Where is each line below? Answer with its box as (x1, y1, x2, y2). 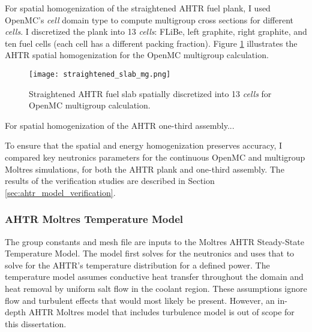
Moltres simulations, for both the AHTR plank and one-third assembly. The (5, 162, 284, 175)
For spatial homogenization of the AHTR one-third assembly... (5, 119, 235, 131)
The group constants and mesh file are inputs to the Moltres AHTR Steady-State (5, 235, 304, 248)
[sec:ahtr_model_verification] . (5, 186, 116, 198)
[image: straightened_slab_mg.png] (29, 70, 171, 79)
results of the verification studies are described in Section (5, 174, 215, 187)
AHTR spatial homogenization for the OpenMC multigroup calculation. (5, 49, 269, 61)
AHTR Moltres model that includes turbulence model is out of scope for (28, 306, 295, 318)
